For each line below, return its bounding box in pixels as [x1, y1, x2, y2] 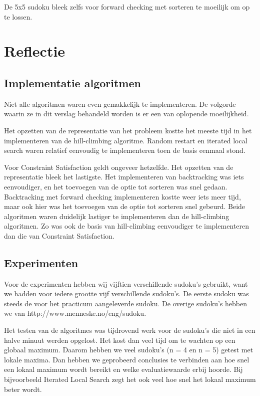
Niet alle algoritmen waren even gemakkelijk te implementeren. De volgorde [4, 98, 236, 109]
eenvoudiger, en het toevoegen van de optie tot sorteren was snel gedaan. [4, 181, 227, 191]
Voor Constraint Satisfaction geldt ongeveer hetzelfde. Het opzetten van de [4, 161, 233, 172]
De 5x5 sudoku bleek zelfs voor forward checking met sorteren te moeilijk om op [4, 2, 250, 12]
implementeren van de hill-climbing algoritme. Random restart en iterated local [4, 135, 247, 145]
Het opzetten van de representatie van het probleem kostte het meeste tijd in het [4, 125, 252, 135]
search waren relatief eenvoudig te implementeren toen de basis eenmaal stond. [4, 145, 245, 155]
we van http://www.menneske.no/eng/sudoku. [4, 308, 146, 318]
